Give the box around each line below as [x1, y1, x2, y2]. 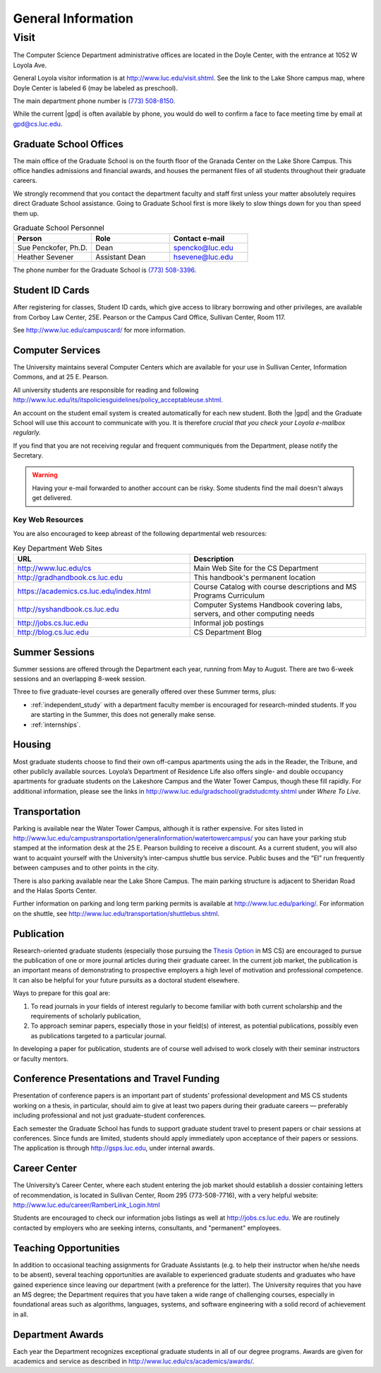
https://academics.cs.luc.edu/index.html [17, 586, 151, 596]
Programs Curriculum [193, 590, 265, 600]
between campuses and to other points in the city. [13, 864, 159, 872]
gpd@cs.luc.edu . [13, 119, 63, 128]
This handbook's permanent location [193, 573, 316, 583]
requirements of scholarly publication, [30, 1011, 141, 1020]
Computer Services [13, 344, 101, 356]
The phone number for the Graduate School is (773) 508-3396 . [13, 266, 197, 275]
